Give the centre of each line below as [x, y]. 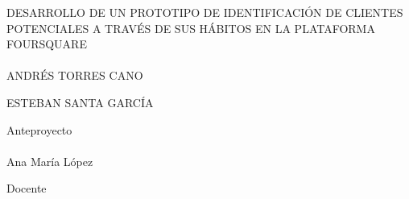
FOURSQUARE [47, 44]
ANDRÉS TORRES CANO [75, 75]
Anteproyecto [39, 129]
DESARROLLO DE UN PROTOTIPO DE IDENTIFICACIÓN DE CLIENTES [205, 12]
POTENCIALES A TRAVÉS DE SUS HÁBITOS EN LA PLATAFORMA [191, 28]
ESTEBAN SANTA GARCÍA [80, 102]
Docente [27, 188]
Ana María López [50, 161]
